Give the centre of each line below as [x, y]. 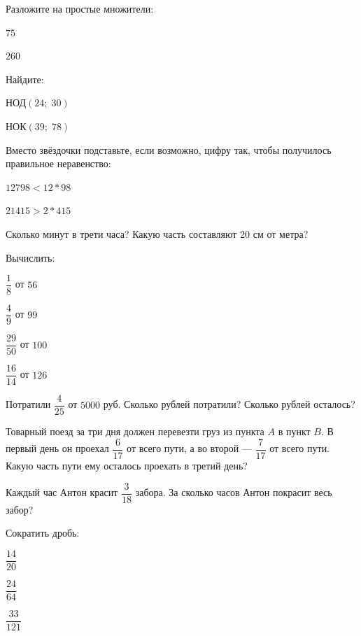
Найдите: [25, 79]
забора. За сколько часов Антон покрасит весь [234, 492]
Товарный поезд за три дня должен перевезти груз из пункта [135, 431]
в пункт [294, 431]
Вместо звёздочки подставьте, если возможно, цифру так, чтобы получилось [169, 149]
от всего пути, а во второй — [189, 448]
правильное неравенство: [58, 163]
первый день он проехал [57, 448]
